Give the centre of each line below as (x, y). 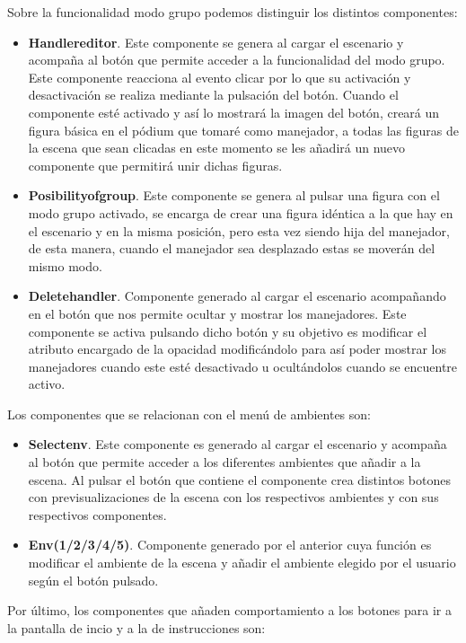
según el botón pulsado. (93, 580)
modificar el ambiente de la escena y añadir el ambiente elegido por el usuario (242, 563)
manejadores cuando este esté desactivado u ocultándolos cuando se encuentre (243, 366)
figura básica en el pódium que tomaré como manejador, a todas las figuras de (243, 130)
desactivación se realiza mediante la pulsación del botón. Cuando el (213, 95)
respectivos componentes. (97, 514)
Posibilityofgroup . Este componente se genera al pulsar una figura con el (234, 195)
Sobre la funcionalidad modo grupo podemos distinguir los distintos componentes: (233, 12)
